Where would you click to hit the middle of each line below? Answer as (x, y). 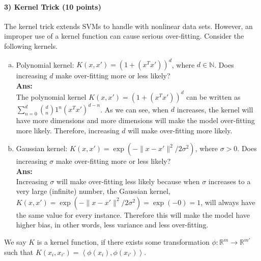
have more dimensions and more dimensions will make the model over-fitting (135, 120)
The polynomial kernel (51, 96)
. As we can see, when (135, 109)
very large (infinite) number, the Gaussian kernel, (93, 191)
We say (15, 242)
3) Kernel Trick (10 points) (53, 6)
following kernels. (31, 46)
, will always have (228, 202)
